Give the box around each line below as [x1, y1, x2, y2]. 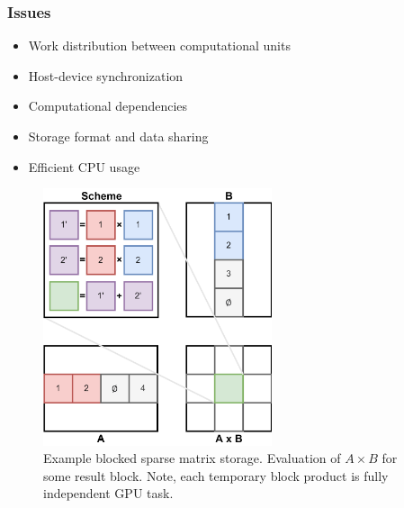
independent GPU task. [43, 484, 174, 503]
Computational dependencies [28, 96, 188, 115]
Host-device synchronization [28, 66, 184, 85]
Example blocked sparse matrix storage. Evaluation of [43, 449, 341, 467]
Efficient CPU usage [28, 157, 140, 176]
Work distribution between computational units [28, 36, 291, 55]
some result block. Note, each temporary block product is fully [43, 466, 389, 485]
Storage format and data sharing [28, 127, 209, 145]
